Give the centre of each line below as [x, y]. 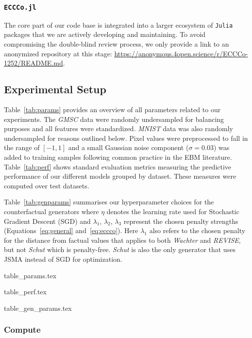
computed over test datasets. [47, 185]
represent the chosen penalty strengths [181, 221]
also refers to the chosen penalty [197, 230]
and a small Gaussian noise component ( [128, 147]
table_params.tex [30, 275]
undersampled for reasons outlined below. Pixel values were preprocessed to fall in [126, 138]
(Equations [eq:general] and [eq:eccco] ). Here [71, 230]
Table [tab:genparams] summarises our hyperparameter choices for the [109, 202]
